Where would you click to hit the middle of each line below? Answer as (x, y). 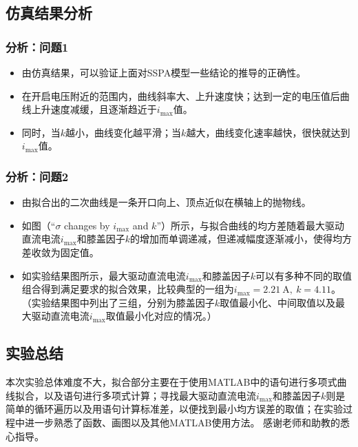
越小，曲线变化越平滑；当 (124, 132)
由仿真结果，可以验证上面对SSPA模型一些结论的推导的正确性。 (164, 72)
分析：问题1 (37, 46)
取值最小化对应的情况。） (161, 316)
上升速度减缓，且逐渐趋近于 (94, 109)
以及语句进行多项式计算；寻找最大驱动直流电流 (150, 395)
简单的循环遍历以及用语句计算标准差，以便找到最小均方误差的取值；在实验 (174, 409)
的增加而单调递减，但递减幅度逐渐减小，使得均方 (241, 239)
